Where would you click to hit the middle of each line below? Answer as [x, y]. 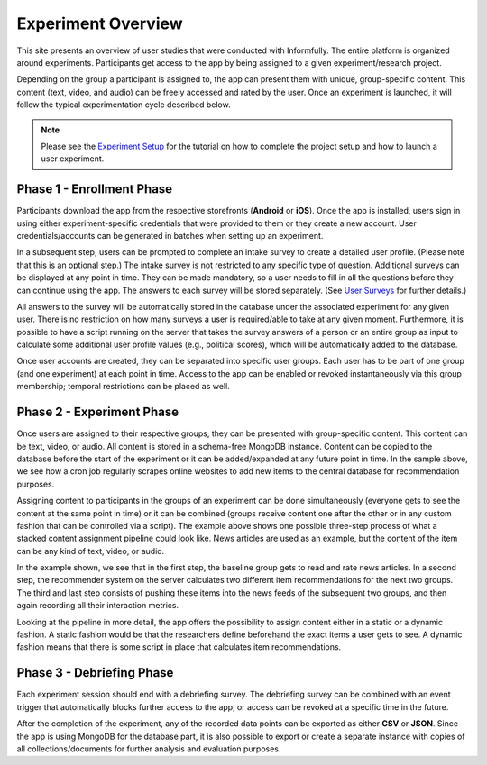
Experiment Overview [100, 23]
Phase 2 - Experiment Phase [98, 412]
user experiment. [73, 159]
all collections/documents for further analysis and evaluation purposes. [149, 749]
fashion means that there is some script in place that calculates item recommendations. [179, 647]
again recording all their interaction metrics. [98, 606]
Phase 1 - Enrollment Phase [95, 189]
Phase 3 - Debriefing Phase [95, 673]
